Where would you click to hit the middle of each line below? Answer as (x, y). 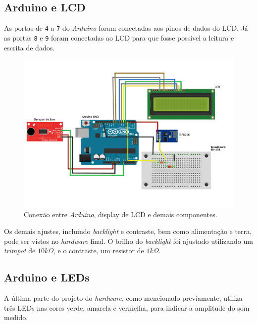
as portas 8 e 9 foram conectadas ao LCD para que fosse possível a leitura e (119, 37)
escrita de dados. (29, 47)
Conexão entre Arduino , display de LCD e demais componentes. (121, 214)
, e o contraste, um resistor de (99, 251)
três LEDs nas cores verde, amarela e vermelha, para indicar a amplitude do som (127, 307)
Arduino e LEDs (47, 277)
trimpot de (20, 251)
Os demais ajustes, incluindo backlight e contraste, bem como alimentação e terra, (128, 231)
